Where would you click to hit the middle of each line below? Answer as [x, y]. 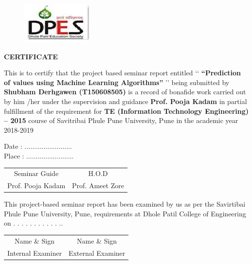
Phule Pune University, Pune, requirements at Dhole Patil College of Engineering [125, 213]
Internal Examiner [35, 253]
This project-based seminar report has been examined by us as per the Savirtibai [125, 204]
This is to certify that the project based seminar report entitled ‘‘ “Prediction [123, 73]
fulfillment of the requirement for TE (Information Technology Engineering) [126, 111]
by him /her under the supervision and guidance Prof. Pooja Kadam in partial [126, 101]
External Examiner [97, 253]
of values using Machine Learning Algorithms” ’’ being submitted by [117, 82]
